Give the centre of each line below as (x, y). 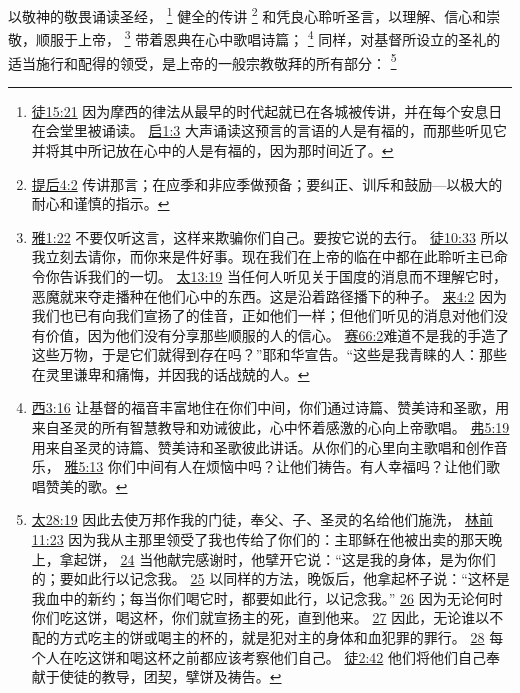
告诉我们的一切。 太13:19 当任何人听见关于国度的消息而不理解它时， (283, 275)
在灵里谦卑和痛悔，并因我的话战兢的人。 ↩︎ (170, 373)
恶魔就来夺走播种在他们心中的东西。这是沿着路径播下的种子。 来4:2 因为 (269, 295)
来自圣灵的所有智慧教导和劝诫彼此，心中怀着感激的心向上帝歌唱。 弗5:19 (270, 427)
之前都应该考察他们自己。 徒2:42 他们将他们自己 (329, 656)
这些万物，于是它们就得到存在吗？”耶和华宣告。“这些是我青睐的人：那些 (269, 354)
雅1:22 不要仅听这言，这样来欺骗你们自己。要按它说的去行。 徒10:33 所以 (270, 236)
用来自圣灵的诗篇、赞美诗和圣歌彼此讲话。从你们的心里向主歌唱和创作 (262, 446)
